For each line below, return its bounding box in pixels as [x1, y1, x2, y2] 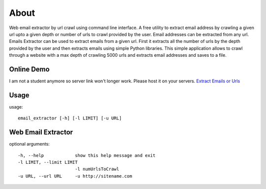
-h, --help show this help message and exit [18, 152, 156, 158]
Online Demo [9, 65, 50, 74]
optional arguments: [9, 141, 50, 147]
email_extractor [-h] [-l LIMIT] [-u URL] [18, 115, 122, 121]
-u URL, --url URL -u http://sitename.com [18, 173, 133, 179]
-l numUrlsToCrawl [74, 166, 119, 172]
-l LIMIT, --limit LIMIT [18, 159, 78, 165]
